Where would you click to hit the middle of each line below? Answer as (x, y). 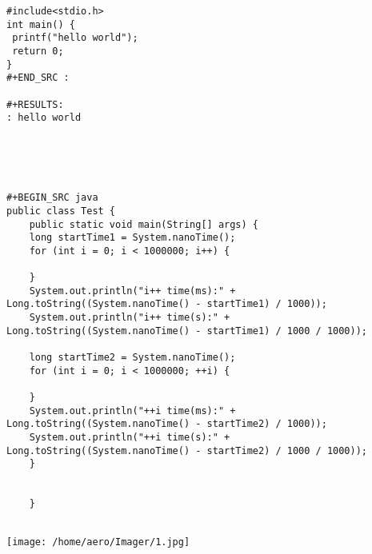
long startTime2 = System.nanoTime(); (132, 358)
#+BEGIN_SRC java (52, 198)
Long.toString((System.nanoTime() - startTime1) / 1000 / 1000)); (187, 331)
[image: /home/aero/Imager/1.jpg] (98, 542)
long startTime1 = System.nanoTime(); (132, 238)
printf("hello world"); (75, 38)
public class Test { (61, 211)
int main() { (41, 24)
